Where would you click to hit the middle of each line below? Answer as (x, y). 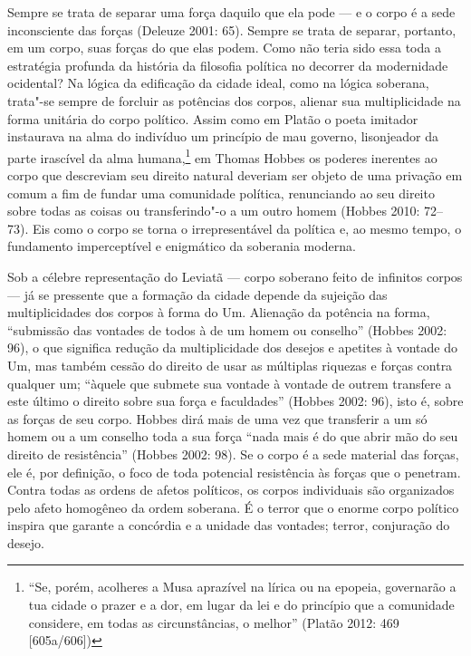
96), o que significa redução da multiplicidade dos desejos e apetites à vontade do (233, 347)
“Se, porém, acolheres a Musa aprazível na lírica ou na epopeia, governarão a (242, 587)
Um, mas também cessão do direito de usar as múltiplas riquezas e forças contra (230, 365)
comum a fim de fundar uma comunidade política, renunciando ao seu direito (221, 193)
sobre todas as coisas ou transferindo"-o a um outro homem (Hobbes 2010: (214, 211)
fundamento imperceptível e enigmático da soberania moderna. (182, 246)
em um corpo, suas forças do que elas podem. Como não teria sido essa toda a (224, 48)
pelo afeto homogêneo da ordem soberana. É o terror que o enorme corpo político (233, 507)
